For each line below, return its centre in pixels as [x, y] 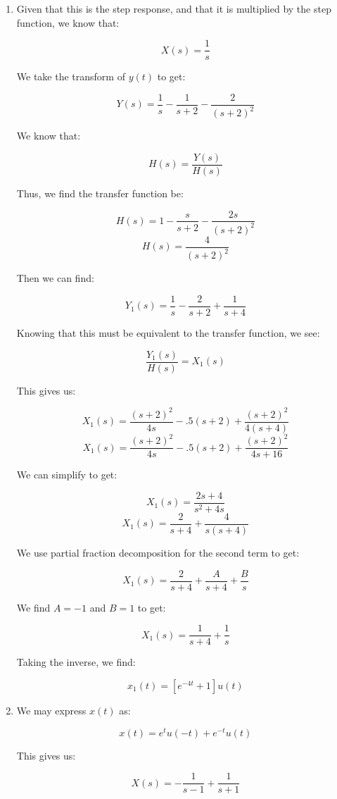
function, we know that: [68, 22]
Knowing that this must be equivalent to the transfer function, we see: [168, 332]
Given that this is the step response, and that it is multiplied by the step [174, 8]
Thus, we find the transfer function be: [100, 193]
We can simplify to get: [67, 475]
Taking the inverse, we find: [76, 662]
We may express [51, 710]
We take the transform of [71, 76]
